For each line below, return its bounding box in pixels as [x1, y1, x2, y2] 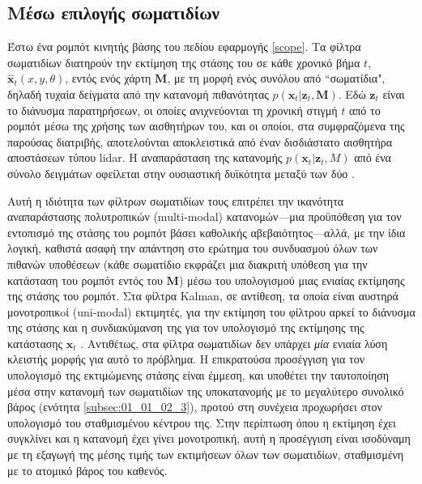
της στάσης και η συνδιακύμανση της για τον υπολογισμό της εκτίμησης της [7, 319, 364, 336]
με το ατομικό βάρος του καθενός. [7, 461, 168, 478]
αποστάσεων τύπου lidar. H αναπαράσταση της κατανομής [7, 149, 283, 166]
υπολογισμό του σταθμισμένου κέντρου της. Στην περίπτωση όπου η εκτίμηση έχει [7, 414, 396, 431]
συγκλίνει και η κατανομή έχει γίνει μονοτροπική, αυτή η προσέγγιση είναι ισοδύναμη [7, 430, 411, 447]
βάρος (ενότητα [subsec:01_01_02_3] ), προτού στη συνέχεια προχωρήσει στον [7, 398, 382, 415]
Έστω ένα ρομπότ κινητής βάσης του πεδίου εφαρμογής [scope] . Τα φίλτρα [7, 38, 361, 55]
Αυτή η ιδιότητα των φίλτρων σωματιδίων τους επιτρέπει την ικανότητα [7, 192, 344, 209]
